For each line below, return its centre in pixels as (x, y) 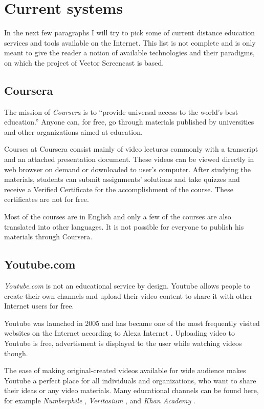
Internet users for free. (39, 306)
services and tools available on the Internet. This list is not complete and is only (130, 42)
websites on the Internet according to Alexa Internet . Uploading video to (119, 333)
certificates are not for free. (47, 199)
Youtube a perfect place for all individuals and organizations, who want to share (130, 380)
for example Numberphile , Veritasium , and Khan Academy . (100, 400)
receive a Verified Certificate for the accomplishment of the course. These (119, 189)
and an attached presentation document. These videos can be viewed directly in (129, 159)
